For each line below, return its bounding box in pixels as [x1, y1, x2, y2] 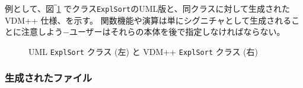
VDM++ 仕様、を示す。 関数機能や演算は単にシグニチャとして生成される [5, 14, 292, 26]
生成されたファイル [5, 70, 93, 85]
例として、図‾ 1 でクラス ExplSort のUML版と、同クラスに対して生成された [5, 2, 291, 14]
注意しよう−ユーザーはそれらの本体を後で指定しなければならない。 [21, 25, 285, 38]
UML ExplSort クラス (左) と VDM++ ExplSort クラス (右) [28, 45, 258, 57]
